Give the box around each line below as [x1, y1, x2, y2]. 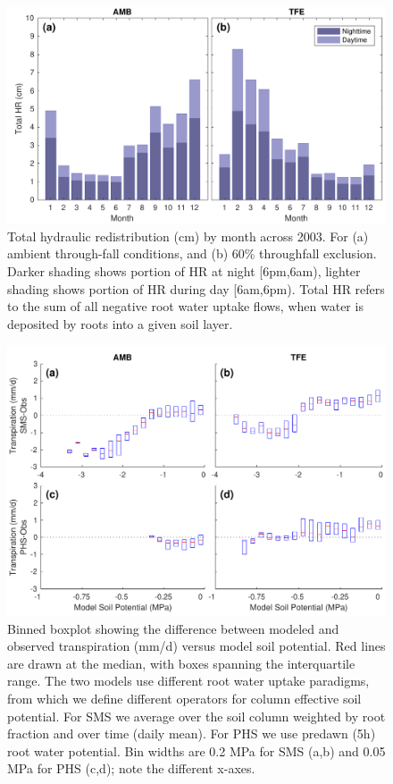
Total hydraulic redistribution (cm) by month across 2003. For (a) [7, 226, 369, 245]
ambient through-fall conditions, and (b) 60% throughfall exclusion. [7, 244, 377, 263]
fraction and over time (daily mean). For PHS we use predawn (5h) [7, 724, 376, 743]
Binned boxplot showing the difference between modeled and [7, 619, 339, 637]
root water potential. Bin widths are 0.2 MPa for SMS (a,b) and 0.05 [7, 741, 386, 760]
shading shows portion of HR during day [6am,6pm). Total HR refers [7, 279, 385, 298]
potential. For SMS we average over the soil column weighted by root [7, 706, 386, 725]
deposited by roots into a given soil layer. [7, 314, 233, 333]
